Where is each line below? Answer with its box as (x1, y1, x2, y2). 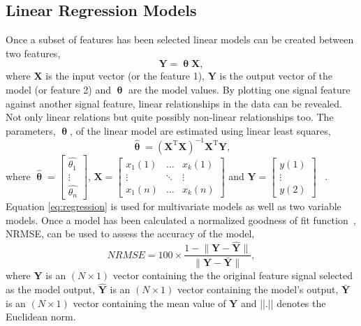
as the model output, (6, 282, 96, 297)
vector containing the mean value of (73, 295, 226, 310)
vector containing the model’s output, (177, 282, 339, 297)
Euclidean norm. (6, 309, 76, 324)
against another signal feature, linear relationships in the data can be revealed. (6, 96, 342, 110)
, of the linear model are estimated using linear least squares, (70, 123, 331, 138)
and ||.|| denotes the (240, 295, 326, 310)
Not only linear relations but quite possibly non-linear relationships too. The (6, 110, 334, 124)
